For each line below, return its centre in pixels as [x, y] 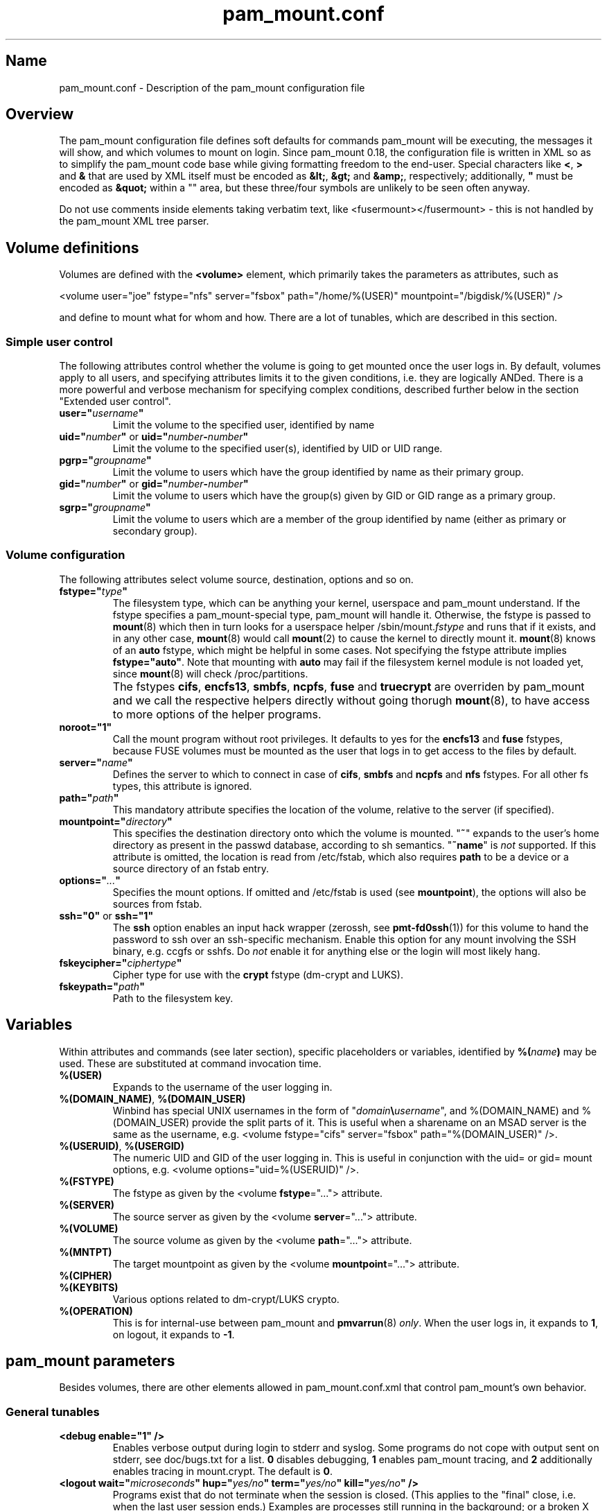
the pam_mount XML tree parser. [134, 221]
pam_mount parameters [90, 1361]
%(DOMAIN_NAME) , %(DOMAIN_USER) [152, 1098]
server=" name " [96, 762]
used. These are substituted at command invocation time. [190, 1063]
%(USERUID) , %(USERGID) [122, 1146]
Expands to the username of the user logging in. [222, 1087]
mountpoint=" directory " [116, 821]
